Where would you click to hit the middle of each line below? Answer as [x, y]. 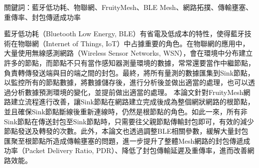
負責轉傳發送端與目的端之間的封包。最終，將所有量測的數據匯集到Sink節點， [129, 72]
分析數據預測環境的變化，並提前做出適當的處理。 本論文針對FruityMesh [127, 92]
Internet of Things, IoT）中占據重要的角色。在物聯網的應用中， [147, 43]
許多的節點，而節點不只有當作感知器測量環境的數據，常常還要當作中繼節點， [129, 62]
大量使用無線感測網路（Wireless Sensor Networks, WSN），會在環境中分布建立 [129, 53]
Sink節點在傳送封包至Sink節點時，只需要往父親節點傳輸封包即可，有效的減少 [129, 121]
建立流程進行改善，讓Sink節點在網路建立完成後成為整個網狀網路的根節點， [132, 102]
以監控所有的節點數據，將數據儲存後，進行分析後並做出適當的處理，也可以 [126, 82]
